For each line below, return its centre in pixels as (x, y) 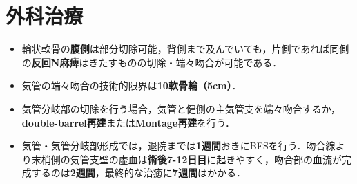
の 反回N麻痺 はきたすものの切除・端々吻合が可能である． (152, 62)
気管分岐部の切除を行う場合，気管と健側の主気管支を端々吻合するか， (181, 108)
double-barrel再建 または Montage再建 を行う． (128, 122)
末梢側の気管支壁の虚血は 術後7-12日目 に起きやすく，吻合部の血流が (186, 159)
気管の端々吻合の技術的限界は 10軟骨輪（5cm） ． (132, 85)
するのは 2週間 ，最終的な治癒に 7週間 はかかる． (138, 173)
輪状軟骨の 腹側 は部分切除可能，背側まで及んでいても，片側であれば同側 (185, 49)
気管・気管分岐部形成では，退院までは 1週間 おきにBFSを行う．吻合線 (178, 146)
